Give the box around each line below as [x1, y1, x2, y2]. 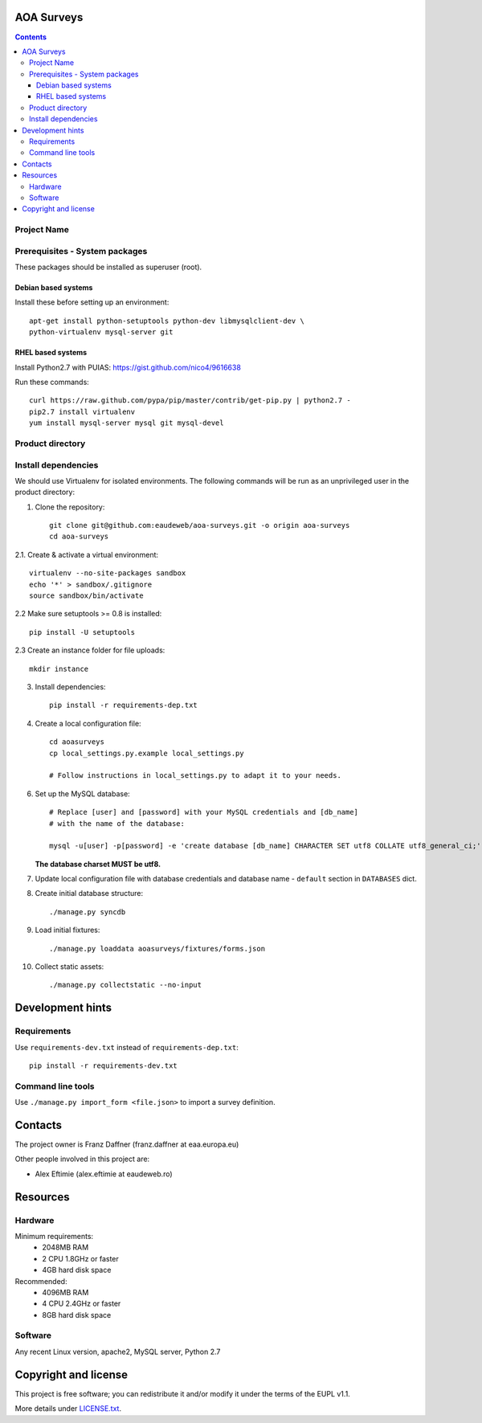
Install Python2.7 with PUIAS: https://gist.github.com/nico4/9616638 [14, 362, 241, 372]
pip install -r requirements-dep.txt [49, 701, 198, 710]
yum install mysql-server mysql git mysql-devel [29, 419, 224, 427]
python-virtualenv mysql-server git [29, 328, 174, 337]
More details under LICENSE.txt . [14, 1404, 122, 1413]
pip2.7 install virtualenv [29, 407, 136, 416]
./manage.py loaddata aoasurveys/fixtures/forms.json [49, 944, 265, 953]
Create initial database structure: [35, 889, 144, 898]
